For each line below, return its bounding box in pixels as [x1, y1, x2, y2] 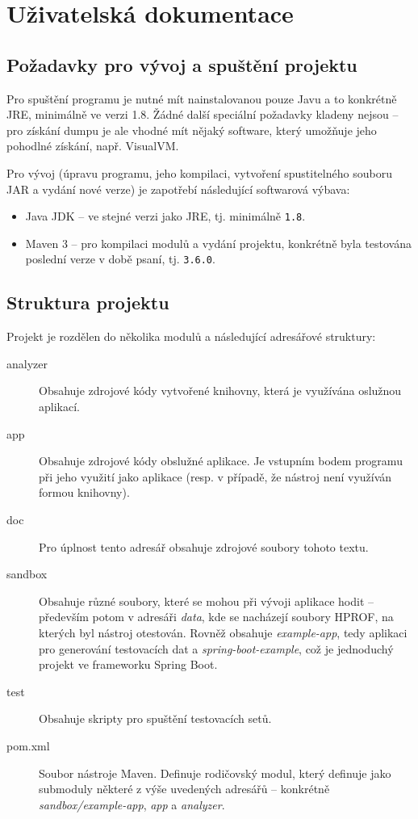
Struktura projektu [6, 290, 169, 315]
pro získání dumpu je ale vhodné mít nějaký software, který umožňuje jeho [6, 121, 377, 138]
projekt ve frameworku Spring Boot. [39, 656, 218, 673]
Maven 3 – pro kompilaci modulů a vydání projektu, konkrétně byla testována [25, 234, 412, 251]
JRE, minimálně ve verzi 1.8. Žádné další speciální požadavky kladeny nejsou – [6, 106, 399, 123]
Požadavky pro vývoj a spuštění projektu [6, 52, 357, 77]
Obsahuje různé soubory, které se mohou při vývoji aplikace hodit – [39, 592, 374, 609]
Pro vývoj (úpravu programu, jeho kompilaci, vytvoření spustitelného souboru [6, 164, 392, 181]
